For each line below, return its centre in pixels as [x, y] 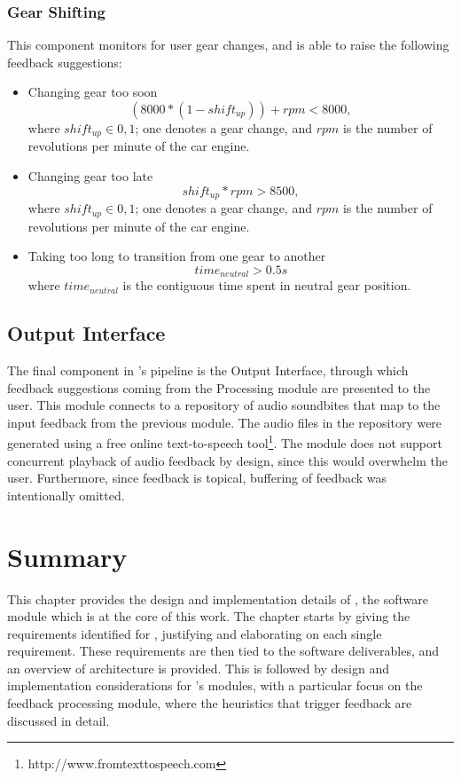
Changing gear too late [90, 176]
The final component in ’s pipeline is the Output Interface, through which [208, 370]
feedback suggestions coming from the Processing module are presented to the [219, 387]
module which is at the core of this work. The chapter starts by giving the [209, 616]
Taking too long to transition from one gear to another [177, 256]
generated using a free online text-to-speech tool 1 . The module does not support [225, 442]
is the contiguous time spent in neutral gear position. [267, 285]
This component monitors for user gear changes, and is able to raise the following [228, 45]
